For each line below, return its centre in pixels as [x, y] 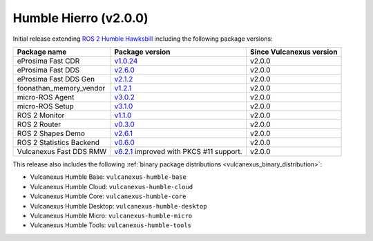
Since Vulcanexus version [294, 52]
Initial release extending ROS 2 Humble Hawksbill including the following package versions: [143, 39]
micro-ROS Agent [46, 97]
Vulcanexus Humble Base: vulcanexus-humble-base [108, 177]
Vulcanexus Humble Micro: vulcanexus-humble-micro [111, 215]
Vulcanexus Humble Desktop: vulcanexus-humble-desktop [118, 206]
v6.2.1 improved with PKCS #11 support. [178, 151]
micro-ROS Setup [45, 106]
